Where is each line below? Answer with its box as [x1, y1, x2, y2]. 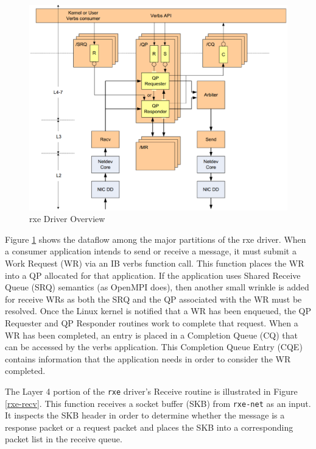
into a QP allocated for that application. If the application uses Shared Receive [5, 268, 301, 281]
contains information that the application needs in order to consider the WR [5, 352, 291, 365]
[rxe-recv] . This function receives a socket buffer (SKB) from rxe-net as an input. [5, 397, 311, 409]
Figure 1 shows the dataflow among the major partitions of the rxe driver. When [5, 232, 306, 245]
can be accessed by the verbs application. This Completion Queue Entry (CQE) [5, 340, 303, 353]
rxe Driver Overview [29, 212, 105, 225]
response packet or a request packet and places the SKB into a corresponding [5, 420, 293, 433]
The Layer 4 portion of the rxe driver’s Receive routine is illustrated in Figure [5, 384, 298, 397]
